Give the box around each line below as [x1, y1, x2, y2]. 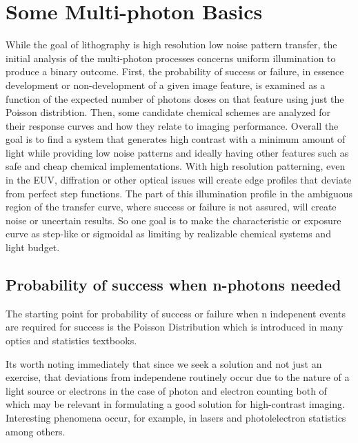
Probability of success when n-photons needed [6, 274, 341, 295]
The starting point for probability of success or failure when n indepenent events [6, 306, 346, 320]
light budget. [6, 240, 60, 255]
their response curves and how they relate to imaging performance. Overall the [6, 118, 339, 132]
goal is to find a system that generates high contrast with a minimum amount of [6, 132, 346, 146]
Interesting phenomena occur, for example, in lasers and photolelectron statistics [6, 410, 346, 424]
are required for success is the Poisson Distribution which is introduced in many [6, 319, 344, 334]
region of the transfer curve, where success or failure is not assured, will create [6, 199, 337, 214]
